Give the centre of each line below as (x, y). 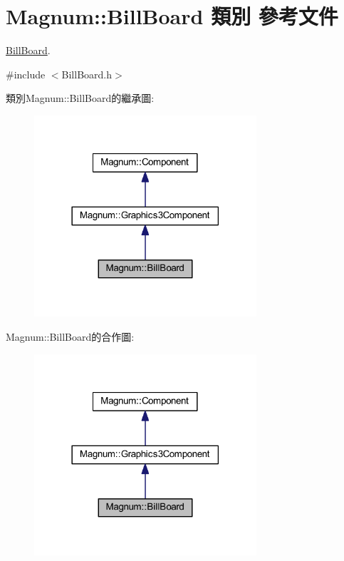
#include (26, 74)
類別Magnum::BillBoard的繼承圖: (80, 98)
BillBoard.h (87, 74)
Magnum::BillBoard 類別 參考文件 (172, 16)
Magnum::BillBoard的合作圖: (70, 337)
